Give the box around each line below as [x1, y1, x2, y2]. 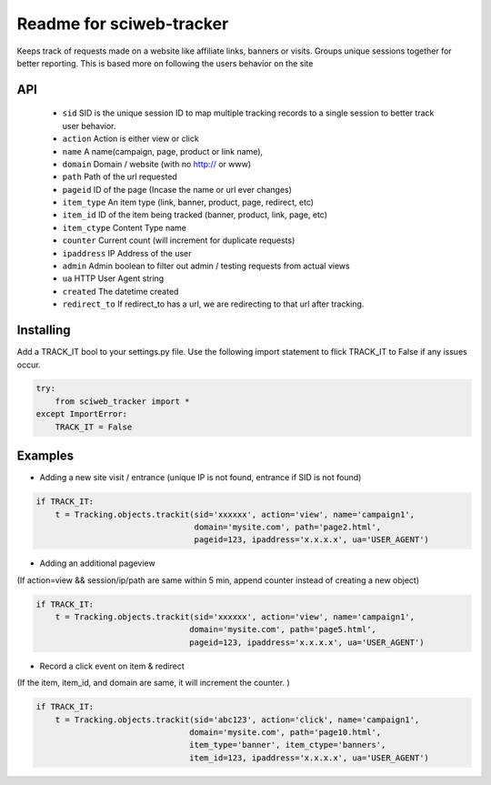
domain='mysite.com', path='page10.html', [189, 727, 382, 737]
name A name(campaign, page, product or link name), [62, 146, 264, 156]
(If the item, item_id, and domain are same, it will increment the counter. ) [16, 678, 290, 689]
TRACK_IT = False [55, 421, 133, 432]
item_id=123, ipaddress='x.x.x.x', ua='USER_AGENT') [189, 752, 429, 763]
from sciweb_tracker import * [55, 396, 190, 407]
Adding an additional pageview [39, 558, 155, 569]
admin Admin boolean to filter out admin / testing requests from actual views [62, 260, 350, 272]
